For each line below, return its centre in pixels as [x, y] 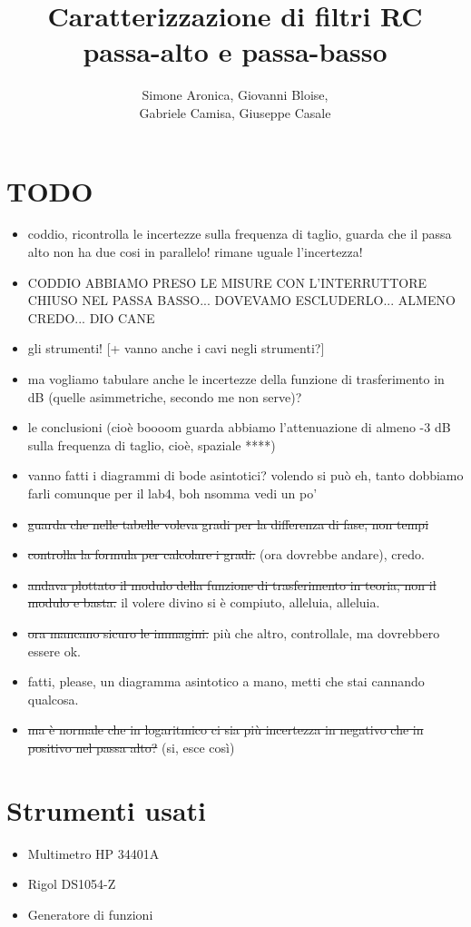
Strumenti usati [107, 809]
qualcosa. [53, 699]
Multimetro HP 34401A [93, 853]
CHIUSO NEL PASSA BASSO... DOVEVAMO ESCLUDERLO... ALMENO [241, 300]
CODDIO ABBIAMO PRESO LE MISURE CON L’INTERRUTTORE [227, 282]
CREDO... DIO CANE [91, 317]
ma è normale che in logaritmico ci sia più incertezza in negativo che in [226, 730]
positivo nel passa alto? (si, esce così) [131, 747]
